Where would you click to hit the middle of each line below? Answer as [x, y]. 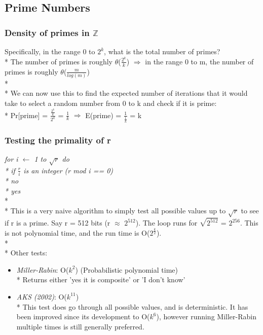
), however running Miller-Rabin [206, 317]
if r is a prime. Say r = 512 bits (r [58, 223]
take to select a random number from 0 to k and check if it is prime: [111, 103]
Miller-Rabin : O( [43, 269]
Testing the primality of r [58, 140]
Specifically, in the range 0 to [50, 51]
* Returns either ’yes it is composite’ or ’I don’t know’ [101, 280]
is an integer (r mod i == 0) [68, 170]
